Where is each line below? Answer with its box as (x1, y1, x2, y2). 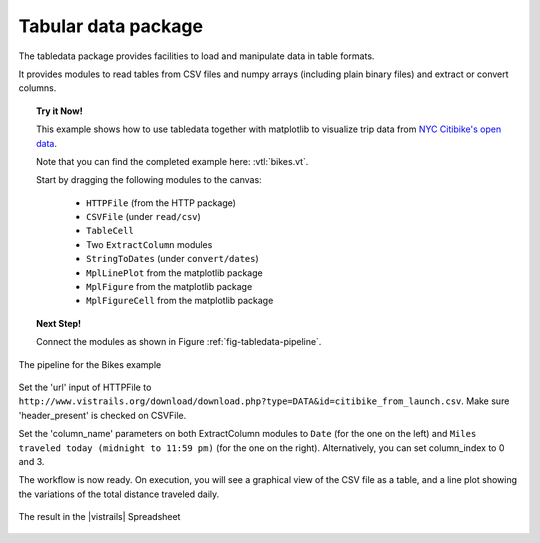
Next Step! (36, 317, 82, 329)
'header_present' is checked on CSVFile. (18, 409, 187, 421)
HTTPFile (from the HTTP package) (86, 196, 237, 209)
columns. (18, 82, 57, 94)
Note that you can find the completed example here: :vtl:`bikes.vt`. (36, 155, 309, 167)
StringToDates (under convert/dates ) (86, 253, 259, 265)
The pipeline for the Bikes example (18, 358, 162, 370)
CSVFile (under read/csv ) (86, 211, 202, 223)
